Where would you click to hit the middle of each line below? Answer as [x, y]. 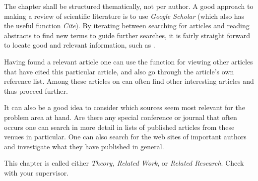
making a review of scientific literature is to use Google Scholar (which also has [124, 16]
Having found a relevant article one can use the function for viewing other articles [129, 61]
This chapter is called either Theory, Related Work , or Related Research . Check [124, 163]
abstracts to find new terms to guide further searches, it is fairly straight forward [127, 35]
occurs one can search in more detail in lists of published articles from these [119, 127]
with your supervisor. [36, 172]
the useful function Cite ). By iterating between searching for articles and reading [127, 26]
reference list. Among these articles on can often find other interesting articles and [129, 81]
